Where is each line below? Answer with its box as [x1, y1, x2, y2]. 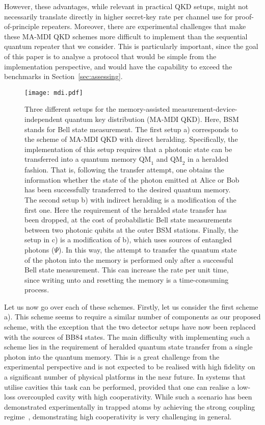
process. [24, 284, 49, 295]
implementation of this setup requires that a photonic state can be [24, 143, 232, 154]
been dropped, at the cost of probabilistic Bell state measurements [24, 214, 232, 225]
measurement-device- [172, 104, 237, 114]
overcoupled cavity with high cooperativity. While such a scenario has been [17, 391, 252, 402]
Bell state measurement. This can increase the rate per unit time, [24, 264, 229, 275]
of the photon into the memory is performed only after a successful [24, 254, 233, 265]
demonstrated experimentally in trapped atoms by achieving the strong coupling [4, 401, 255, 412]
